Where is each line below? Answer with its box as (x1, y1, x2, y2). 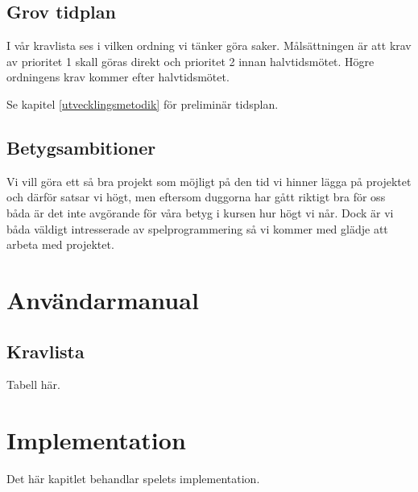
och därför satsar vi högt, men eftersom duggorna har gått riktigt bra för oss (6, 188, 386, 205)
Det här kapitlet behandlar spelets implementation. (6, 470, 260, 487)
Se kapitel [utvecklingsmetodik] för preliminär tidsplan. (6, 95, 279, 112)
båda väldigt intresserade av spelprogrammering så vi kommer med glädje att (6, 220, 388, 237)
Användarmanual (6, 283, 199, 316)
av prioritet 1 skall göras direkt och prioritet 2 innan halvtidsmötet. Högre (6, 52, 375, 69)
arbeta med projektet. (6, 236, 114, 253)
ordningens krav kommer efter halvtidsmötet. (6, 68, 230, 85)
